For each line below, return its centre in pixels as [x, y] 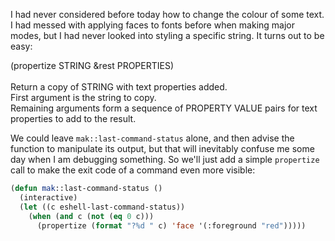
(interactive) [48, 197]
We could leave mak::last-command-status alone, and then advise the [152, 138]
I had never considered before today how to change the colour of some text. [167, 14]
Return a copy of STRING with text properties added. [119, 87]
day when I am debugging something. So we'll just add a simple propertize [165, 159]
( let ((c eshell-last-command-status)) [102, 207]
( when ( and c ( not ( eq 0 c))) [91, 216]
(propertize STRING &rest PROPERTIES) [92, 65]
